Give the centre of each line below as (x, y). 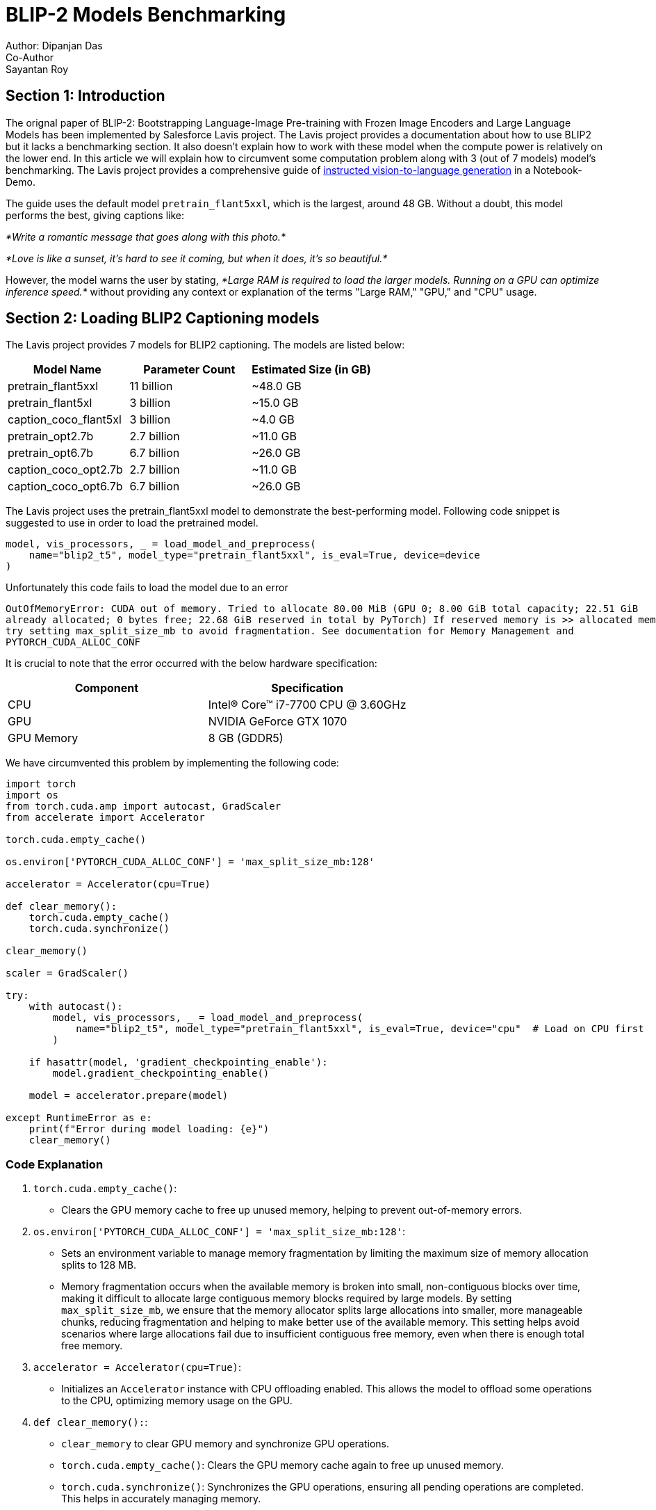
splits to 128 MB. (99, 1265)
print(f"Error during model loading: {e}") (149, 1129)
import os (32, 795)
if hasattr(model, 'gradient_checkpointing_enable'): (178, 1062)
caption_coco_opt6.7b (65, 487)
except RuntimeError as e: (79, 1118)
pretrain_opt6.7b (50, 453)
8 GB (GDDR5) (246, 738)
